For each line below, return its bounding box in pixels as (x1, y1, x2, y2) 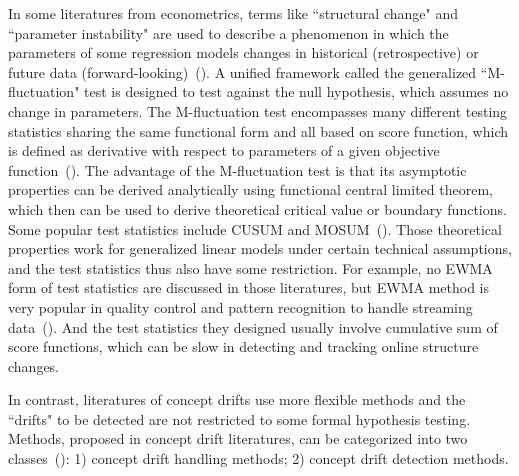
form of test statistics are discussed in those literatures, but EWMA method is (8, 277, 489, 298)
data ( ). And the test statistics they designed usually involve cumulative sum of (8, 316, 498, 337)
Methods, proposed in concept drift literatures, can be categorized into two (8, 428, 468, 449)
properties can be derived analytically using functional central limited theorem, (8, 179, 493, 200)
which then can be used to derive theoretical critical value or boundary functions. (8, 198, 507, 219)
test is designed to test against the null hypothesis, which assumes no (84, 81, 509, 102)
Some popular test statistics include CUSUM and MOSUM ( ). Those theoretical (8, 218, 502, 239)
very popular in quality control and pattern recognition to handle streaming (8, 296, 473, 317)
